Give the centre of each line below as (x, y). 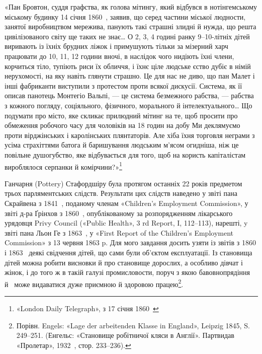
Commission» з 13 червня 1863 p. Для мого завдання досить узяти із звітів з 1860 (130, 242)
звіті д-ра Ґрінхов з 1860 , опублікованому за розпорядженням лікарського (119, 213)
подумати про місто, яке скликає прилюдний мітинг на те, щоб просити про (121, 115)
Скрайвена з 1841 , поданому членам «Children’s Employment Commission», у (126, 203)
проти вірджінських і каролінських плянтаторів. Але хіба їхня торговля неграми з (130, 135)
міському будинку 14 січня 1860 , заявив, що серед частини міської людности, (125, 16)
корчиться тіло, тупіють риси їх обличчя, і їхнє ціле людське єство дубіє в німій (128, 66)
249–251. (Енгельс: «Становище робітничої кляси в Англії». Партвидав (125, 335)
